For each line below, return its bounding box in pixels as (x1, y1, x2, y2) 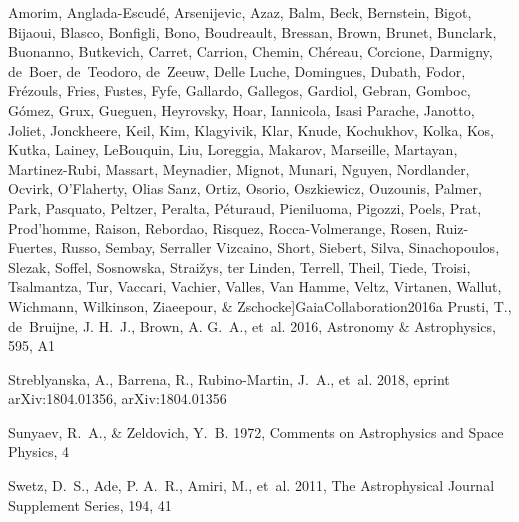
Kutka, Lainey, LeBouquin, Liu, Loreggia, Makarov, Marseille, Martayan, (8, 139, 458, 160)
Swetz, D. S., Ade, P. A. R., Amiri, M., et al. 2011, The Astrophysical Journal (8, 475, 495, 496)
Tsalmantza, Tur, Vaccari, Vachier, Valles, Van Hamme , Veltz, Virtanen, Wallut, (8, 276, 502, 297)
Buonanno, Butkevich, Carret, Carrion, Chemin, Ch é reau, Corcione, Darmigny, (8, 41, 493, 62)
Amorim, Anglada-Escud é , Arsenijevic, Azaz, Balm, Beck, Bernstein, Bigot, (8, 2, 472, 22)
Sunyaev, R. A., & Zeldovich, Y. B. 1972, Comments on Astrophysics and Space (8, 421, 504, 442)
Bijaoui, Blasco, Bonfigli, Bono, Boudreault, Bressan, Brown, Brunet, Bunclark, (8, 21, 497, 42)
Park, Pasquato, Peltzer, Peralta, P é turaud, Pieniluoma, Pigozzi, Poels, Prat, (8, 197, 482, 218)
